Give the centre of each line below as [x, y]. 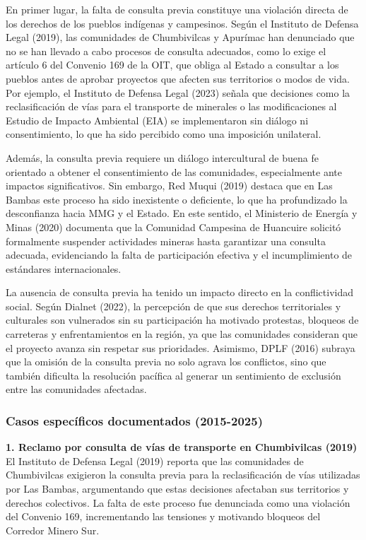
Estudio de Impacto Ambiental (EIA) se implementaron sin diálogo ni [157, 120]
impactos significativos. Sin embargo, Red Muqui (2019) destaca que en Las [169, 186]
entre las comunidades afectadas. [76, 389]
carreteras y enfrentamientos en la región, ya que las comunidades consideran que [182, 334]
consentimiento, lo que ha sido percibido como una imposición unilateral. [164, 134]
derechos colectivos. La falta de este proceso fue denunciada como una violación [178, 502]
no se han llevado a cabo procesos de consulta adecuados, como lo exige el [166, 51]
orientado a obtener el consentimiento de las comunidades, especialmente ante [174, 171]
